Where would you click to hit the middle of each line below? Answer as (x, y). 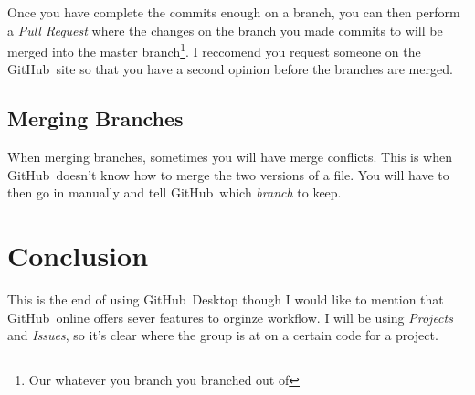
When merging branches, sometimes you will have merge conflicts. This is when (230, 157)
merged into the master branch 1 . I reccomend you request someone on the (214, 50)
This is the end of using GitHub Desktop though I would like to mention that (226, 299)
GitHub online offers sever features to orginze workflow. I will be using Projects (230, 317)
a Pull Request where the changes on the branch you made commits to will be (225, 30)
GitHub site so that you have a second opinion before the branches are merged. (230, 69)
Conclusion (78, 256)
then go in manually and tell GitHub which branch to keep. (174, 192)
